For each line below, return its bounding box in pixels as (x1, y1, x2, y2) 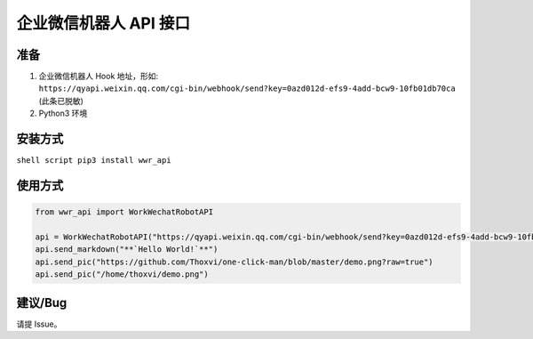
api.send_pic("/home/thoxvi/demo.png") (35, 270, 209, 279)
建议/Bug (16, 295, 68, 311)
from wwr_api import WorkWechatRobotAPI (35, 207, 213, 217)
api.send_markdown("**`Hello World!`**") (35, 245, 219, 254)
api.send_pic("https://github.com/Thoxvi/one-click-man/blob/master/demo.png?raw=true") (35, 256, 434, 267)
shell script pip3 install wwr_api (16, 156, 172, 165)
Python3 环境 (38, 108, 88, 119)
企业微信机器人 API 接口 (16, 13, 191, 33)
